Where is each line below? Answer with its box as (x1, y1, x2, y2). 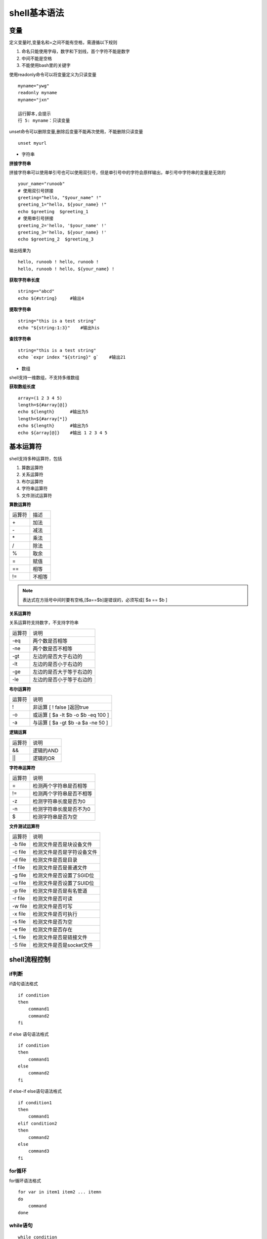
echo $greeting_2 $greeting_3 (18, 236, 94, 242)
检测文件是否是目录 (33, 856, 78, 863)
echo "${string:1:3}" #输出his (18, 325, 100, 331)
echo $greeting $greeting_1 (18, 209, 89, 214)
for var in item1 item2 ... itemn (18, 1189, 101, 1195)
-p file (12, 887, 27, 894)
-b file (12, 841, 27, 847)
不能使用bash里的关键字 (21, 62, 71, 68)
